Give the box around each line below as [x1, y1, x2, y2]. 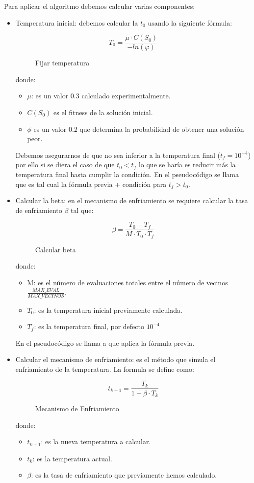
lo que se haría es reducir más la [138, 159, 236, 170]
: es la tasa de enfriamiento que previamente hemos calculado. [31, 470, 217, 480]
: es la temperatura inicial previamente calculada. [34, 304, 182, 315]
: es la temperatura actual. [32, 453, 112, 463]
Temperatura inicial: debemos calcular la [15, 17, 138, 28]
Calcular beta [35, 244, 76, 254]
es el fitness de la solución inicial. [53, 107, 153, 118]
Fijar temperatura [35, 58, 90, 68]
